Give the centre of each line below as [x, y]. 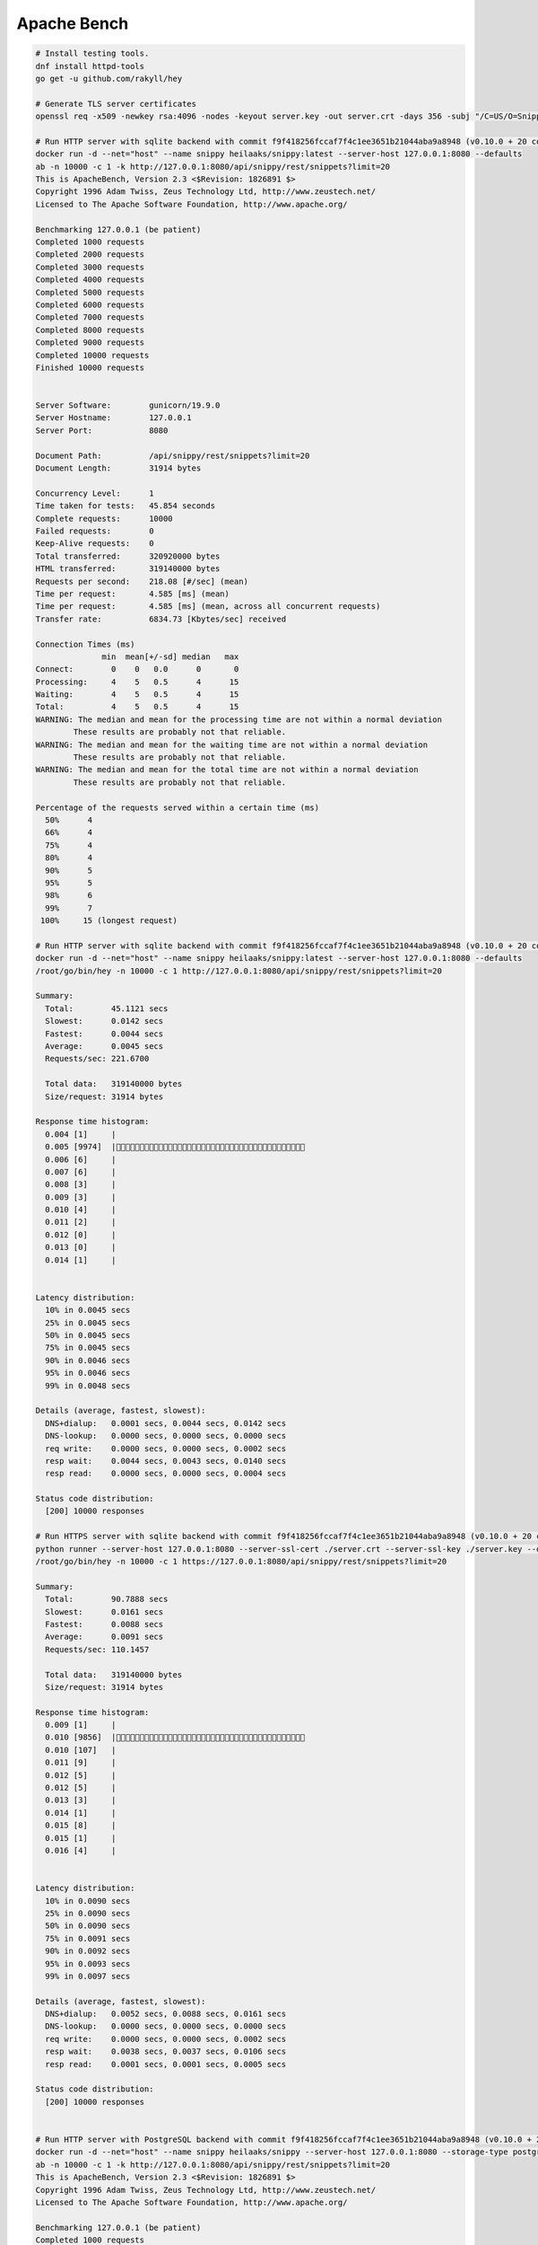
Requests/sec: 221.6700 [97, 1059]
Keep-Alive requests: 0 [95, 544]
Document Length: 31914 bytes [118, 468]
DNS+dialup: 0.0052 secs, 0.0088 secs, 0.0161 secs [166, 2014]
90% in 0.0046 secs [88, 1360]
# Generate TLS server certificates [116, 104]
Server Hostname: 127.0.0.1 [113, 418]
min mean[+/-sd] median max [170, 656]
